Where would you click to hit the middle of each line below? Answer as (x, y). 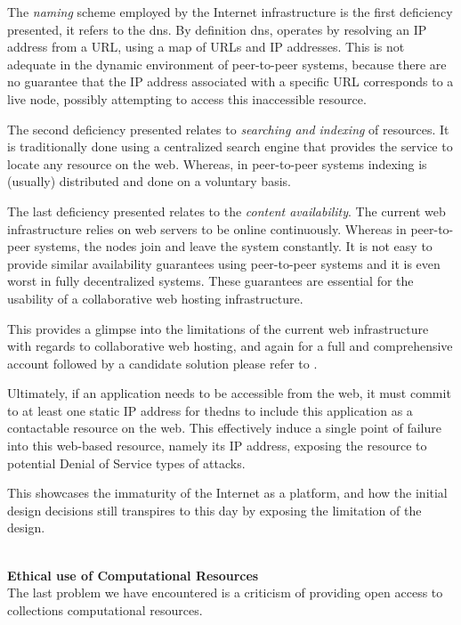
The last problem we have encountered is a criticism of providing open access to (225, 593)
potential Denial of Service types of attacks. (126, 463)
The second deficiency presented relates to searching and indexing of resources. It (228, 129)
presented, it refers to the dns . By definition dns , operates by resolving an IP (217, 29)
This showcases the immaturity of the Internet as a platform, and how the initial (227, 493)
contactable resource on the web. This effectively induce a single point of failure (224, 428)
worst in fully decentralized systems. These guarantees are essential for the (210, 281)
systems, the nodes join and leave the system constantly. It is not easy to (233, 246)
